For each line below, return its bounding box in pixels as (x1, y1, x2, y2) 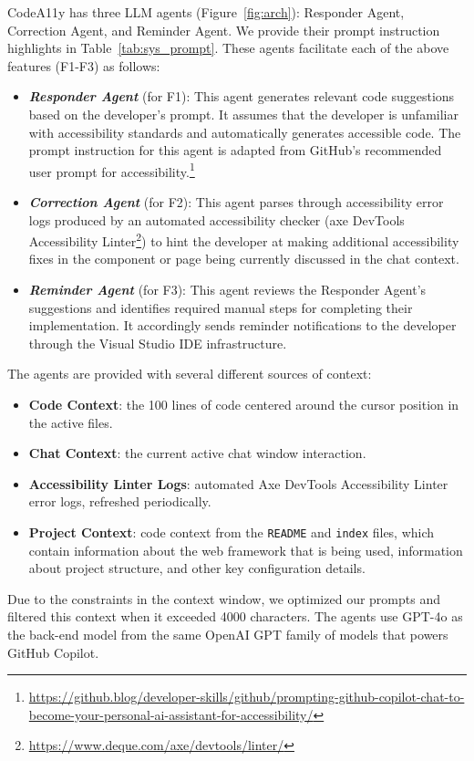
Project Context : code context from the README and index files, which (28, 522, 435, 541)
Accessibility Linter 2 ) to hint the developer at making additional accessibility (28, 229, 459, 250)
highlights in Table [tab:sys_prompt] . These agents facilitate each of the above (7, 38, 449, 57)
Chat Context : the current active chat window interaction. (28, 443, 366, 463)
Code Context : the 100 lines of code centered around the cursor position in (28, 395, 459, 413)
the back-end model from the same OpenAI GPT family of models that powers (7, 625, 448, 643)
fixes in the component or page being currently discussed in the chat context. (28, 249, 459, 268)
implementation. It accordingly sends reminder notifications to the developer (28, 316, 457, 335)
